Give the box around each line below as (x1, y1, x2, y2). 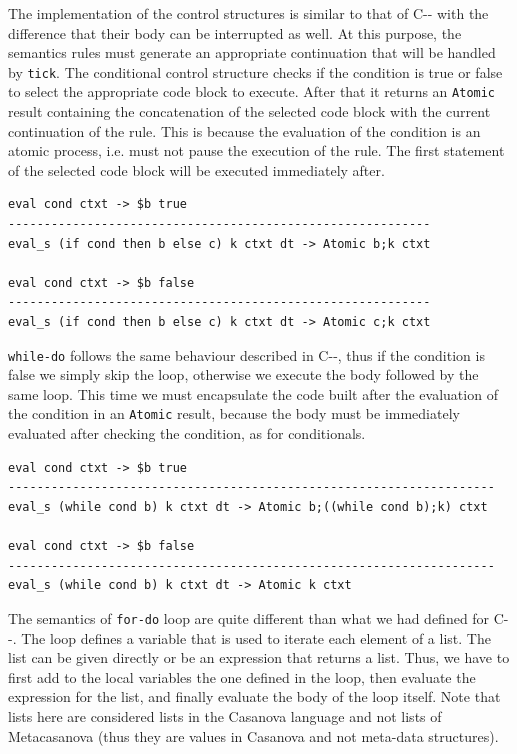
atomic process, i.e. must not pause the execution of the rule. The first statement (8, 140, 505, 161)
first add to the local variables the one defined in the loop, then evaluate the (8, 666, 476, 687)
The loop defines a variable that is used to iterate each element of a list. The (21, 627, 491, 648)
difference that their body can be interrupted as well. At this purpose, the (8, 22, 462, 43)
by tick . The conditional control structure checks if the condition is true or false (8, 61, 503, 82)
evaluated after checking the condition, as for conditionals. (8, 423, 366, 444)
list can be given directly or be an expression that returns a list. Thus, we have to (8, 647, 510, 668)
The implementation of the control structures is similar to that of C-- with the (8, 3, 489, 23)
